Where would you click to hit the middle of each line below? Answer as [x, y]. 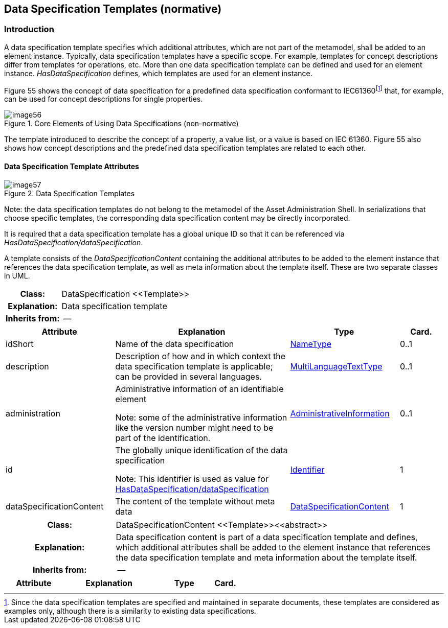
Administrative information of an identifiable [199, 389]
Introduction [29, 29]
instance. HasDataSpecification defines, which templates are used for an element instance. [158, 73]
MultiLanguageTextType [336, 366]
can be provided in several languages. [188, 376]
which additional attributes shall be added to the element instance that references [273, 547]
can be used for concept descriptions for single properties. [104, 99]
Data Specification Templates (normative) [113, 9]
